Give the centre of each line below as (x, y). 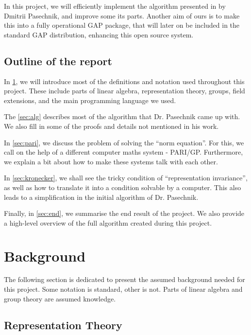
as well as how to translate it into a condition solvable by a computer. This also (123, 187)
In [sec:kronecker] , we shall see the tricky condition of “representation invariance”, (126, 178)
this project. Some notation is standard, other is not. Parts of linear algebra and (123, 289)
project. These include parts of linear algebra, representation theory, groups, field (125, 91)
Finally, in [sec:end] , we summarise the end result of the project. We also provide (124, 213)
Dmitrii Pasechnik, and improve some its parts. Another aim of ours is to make (122, 15)
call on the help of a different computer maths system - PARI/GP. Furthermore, (124, 152)
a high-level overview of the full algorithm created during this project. (108, 222)
